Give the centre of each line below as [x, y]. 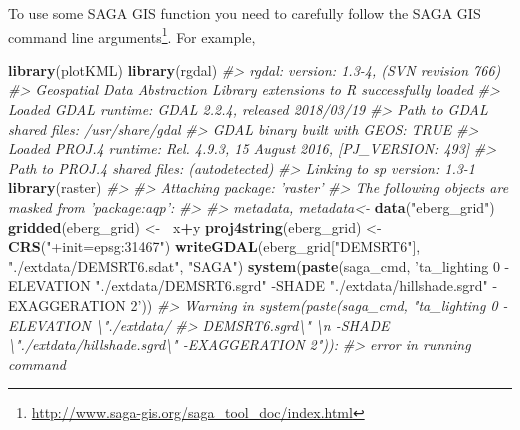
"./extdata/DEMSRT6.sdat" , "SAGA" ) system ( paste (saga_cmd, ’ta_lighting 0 [254, 265]
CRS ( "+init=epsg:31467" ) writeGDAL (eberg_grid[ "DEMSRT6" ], [214, 246]
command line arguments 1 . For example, [132, 35]
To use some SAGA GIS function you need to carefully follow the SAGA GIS [244, 13]
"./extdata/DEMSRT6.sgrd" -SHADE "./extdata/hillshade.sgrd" [291, 285]
